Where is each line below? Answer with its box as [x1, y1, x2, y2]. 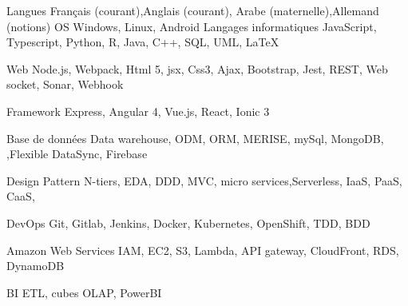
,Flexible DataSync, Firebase [6, 145, 148, 162]
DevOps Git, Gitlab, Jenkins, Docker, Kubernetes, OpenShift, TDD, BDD [6, 214, 370, 231]
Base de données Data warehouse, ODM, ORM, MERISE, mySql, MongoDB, [6, 129, 384, 146]
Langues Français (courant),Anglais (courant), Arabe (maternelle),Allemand [6, 2, 379, 18]
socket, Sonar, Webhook [6, 76, 124, 93]
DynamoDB [6, 257, 65, 274]
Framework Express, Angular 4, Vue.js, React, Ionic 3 [6, 102, 270, 119]
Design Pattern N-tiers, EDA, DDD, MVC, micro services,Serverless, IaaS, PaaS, [6, 172, 402, 189]
